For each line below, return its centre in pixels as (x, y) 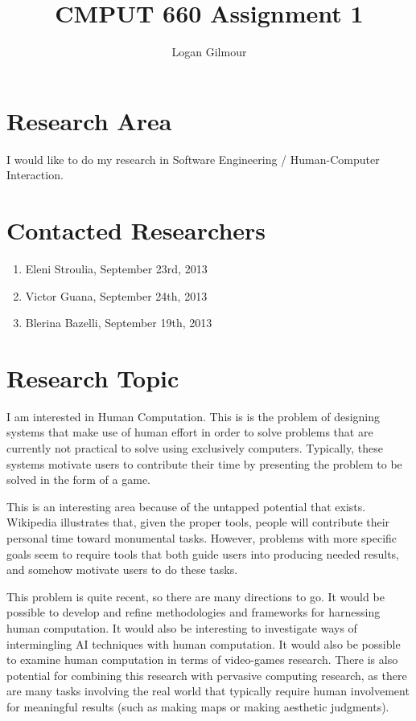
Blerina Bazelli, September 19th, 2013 (119, 323)
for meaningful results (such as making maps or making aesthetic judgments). (198, 706)
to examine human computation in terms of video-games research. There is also (202, 660)
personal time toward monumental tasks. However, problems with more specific (202, 538)
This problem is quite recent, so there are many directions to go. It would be (196, 596)
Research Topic (93, 377)
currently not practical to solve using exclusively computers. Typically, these (195, 448)
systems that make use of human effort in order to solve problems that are (190, 432)
